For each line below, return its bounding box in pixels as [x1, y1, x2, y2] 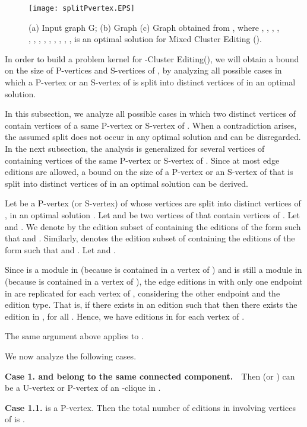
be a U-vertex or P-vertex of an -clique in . [5, 381, 161, 394]
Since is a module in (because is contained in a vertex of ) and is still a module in [5, 263, 302, 276]
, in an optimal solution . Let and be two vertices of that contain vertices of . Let [5, 208, 300, 221]
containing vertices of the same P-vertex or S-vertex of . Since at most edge [5, 154, 280, 166]
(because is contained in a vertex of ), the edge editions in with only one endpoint [5, 275, 303, 287]
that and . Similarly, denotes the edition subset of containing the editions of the [5, 232, 295, 244]
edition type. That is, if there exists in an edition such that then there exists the [5, 298, 297, 311]
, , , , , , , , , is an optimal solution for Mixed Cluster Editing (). [29, 33, 262, 45]
